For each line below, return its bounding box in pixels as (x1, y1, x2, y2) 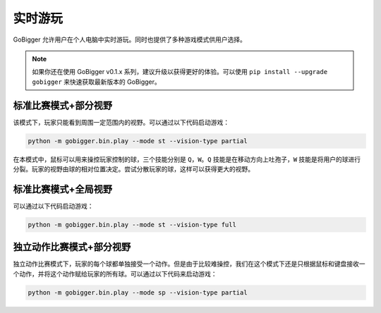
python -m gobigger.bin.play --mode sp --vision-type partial (28, 288, 248, 296)
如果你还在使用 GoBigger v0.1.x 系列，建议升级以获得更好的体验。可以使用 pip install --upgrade (32, 68, 328, 76)
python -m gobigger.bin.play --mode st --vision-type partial (28, 137, 248, 145)
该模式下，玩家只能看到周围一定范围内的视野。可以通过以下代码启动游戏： (13, 118, 229, 126)
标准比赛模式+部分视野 (13, 99, 113, 111)
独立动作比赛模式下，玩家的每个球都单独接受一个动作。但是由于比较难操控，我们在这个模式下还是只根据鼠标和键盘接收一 (13, 259, 365, 268)
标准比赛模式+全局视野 (13, 183, 113, 195)
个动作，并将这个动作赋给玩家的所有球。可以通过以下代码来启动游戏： (13, 269, 217, 278)
